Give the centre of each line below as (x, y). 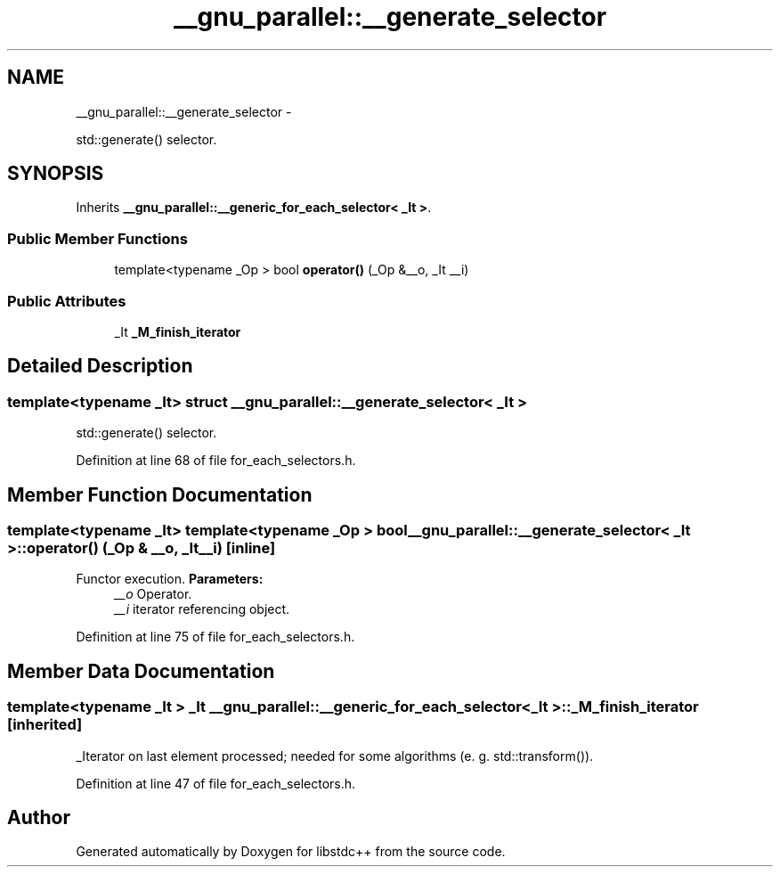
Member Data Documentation (141, 671)
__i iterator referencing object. (202, 609)
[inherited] (45, 725)
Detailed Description (100, 366)
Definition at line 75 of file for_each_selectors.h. (215, 637)
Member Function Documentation (160, 494)
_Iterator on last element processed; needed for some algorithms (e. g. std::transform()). (335, 756)
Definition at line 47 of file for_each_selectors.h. (216, 783)
